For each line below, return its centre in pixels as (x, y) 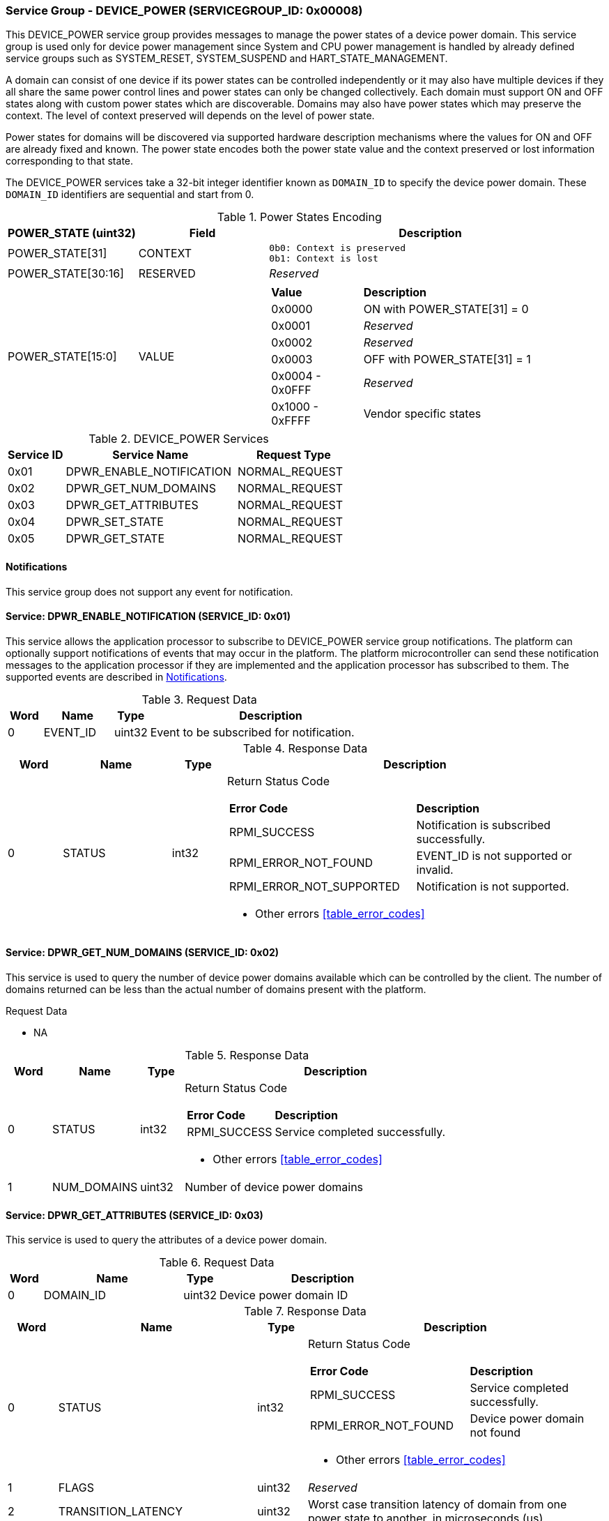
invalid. (435, 869)
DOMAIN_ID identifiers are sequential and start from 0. (130, 195)
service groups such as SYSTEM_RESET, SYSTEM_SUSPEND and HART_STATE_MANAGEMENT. (227, 59)
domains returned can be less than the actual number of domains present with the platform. (216, 990)
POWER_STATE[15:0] (62, 357)
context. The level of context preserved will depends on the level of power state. (190, 116)
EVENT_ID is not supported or (494, 855)
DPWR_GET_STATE (115, 539)
